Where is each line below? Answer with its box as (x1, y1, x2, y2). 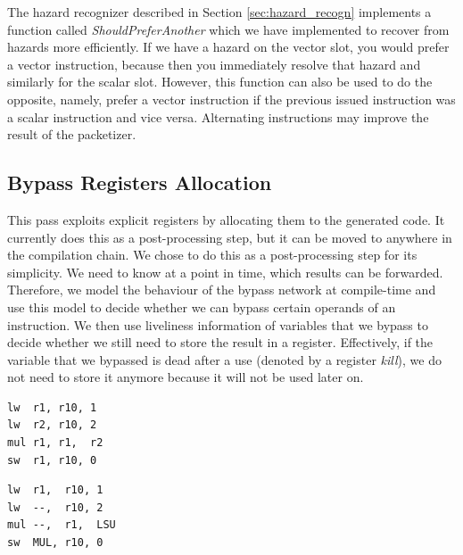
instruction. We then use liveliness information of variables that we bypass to (7, 315, 428, 334)
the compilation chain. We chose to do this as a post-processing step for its (7, 245, 418, 264)
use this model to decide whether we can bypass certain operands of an (7, 297, 396, 316)
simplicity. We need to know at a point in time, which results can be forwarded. (7, 262, 443, 281)
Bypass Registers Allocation (7, 169, 272, 196)
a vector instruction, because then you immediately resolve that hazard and (7, 54, 421, 73)
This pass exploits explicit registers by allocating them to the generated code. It (7, 210, 445, 228)
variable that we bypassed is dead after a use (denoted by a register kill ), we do (7, 350, 442, 369)
